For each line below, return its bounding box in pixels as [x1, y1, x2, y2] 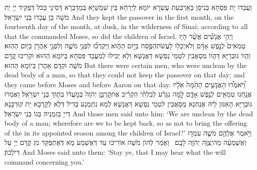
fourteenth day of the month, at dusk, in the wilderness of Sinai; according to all [4, 21, 248, 32]
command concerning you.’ [4, 156, 84, 167]
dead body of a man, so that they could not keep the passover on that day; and [4, 69, 245, 80]
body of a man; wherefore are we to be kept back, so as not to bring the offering [4, 118, 247, 128]
